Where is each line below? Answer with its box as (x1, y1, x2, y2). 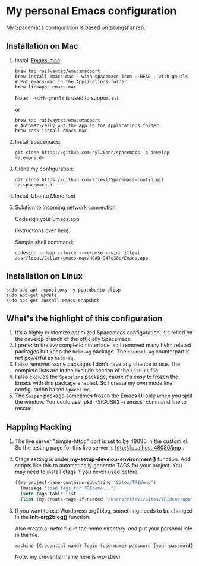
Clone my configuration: (14, 165, 74, 172)
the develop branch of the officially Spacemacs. (14, 336, 132, 343)
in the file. (14, 531, 40, 538)
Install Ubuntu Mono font (14, 192, 76, 200)
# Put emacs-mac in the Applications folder (14, 78, 127, 84)
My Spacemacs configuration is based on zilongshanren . (6, 24, 146, 31)
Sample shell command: (14, 238, 74, 245)
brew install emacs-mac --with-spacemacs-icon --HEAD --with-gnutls (14, 73, 188, 80)
